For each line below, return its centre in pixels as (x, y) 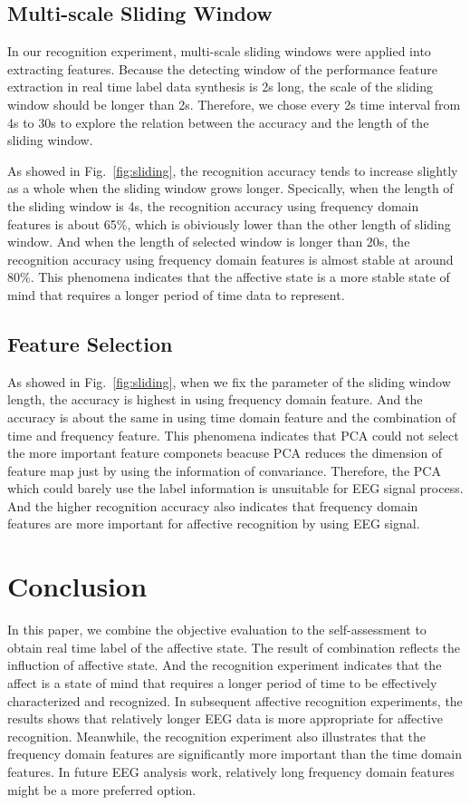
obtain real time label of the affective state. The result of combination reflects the (234, 647)
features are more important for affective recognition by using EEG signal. (214, 524)
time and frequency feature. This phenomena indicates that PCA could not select (233, 435)
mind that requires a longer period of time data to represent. (176, 294)
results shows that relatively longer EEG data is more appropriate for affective (225, 718)
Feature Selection (90, 343)
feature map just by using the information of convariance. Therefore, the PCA (224, 470)
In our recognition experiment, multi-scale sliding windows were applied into (219, 51)
